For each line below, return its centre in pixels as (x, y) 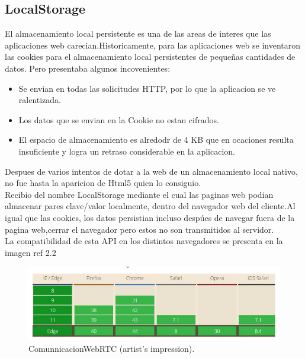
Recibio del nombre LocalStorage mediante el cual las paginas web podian (139, 194)
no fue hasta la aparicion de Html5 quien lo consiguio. (103, 183)
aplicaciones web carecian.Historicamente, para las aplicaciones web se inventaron (153, 45)
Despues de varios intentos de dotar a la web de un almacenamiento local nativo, (151, 171)
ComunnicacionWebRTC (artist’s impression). (112, 349)
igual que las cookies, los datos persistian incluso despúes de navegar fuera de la (150, 217)
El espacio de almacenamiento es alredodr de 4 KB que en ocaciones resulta (156, 140)
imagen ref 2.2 (30, 252)
